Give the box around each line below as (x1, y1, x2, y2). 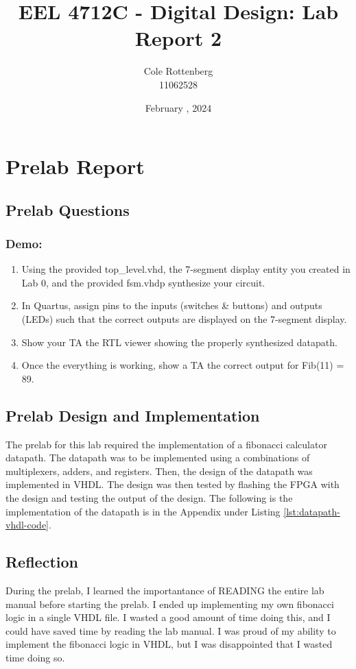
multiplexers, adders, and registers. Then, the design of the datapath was (5, 463, 313, 478)
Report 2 (134, 24, 222, 52)
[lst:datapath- (283, 504, 340, 518)
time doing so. (5, 650, 65, 664)
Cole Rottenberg (143, 64, 213, 78)
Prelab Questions (5, 199, 130, 220)
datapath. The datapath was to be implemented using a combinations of (5, 450, 310, 465)
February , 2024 (145, 100, 212, 114)
